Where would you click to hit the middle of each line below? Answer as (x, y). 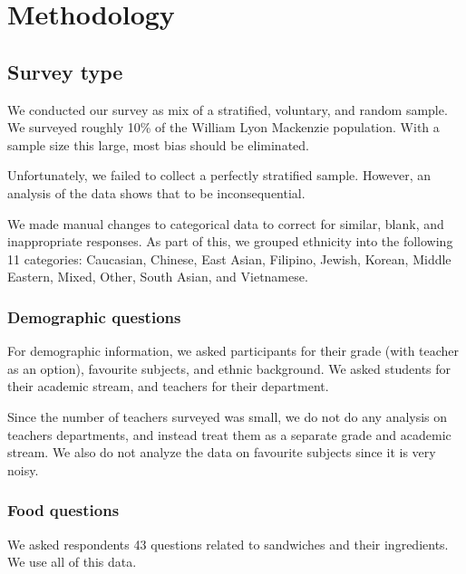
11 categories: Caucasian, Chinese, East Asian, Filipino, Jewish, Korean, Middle (229, 258)
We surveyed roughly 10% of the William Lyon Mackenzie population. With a (223, 127)
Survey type (65, 71)
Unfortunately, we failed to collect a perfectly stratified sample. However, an (219, 175)
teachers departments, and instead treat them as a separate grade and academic (229, 434)
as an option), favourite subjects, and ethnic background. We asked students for (229, 368)
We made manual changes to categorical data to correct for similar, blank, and (226, 223)
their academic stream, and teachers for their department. (168, 386)
